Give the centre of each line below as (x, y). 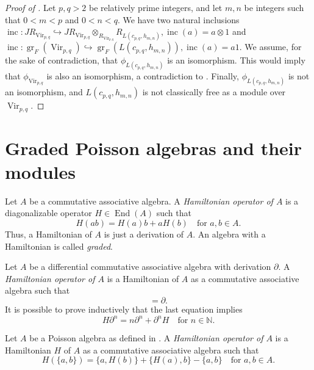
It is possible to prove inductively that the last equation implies (124, 309)
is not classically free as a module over (214, 92)
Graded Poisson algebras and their (154, 147)
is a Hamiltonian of (143, 278)
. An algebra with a (229, 234)
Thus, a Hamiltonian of (48, 234)
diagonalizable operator (48, 213)
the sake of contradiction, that (62, 60)
